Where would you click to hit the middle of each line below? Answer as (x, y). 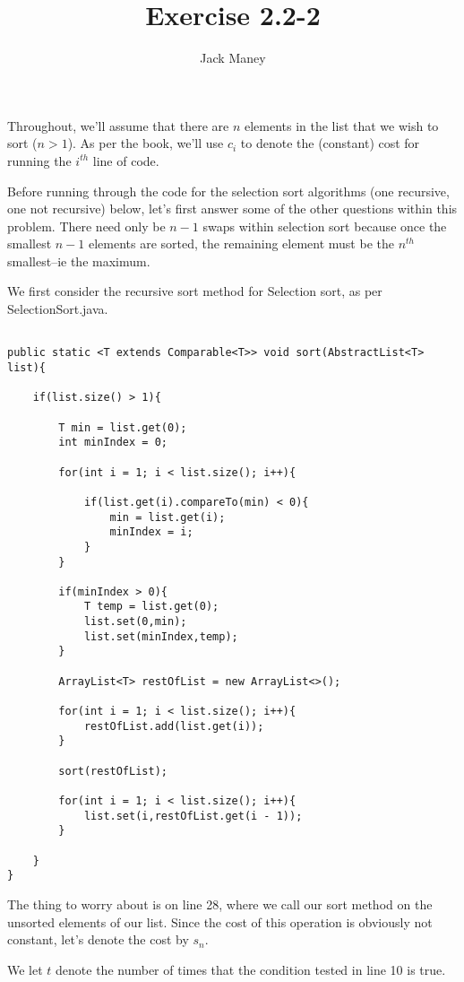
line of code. (126, 160)
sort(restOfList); (113, 771)
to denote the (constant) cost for (330, 143)
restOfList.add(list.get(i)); (174, 726)
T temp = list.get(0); (151, 607)
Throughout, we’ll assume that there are (118, 125)
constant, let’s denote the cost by (98, 939)
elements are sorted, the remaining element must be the (241, 243)
